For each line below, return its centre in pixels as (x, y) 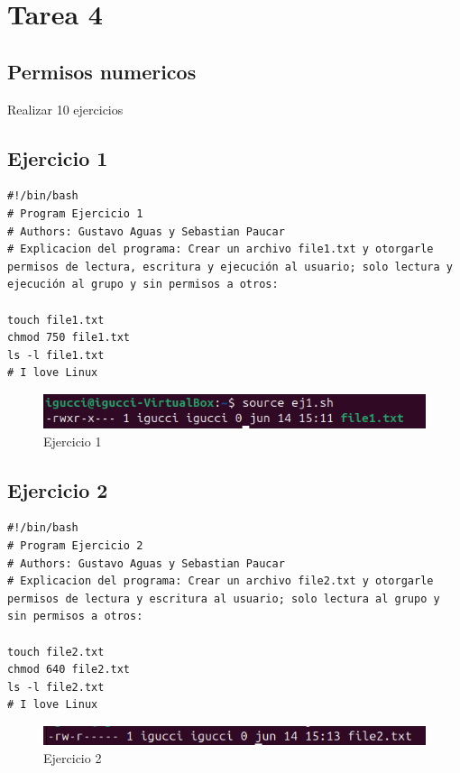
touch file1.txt (56, 320)
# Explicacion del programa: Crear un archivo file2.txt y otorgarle (221, 581)
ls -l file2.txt (56, 687)
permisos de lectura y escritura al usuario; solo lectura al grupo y (224, 598)
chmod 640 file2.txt (69, 670)
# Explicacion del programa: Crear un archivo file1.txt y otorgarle (221, 249)
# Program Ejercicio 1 (75, 213)
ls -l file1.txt (56, 355)
